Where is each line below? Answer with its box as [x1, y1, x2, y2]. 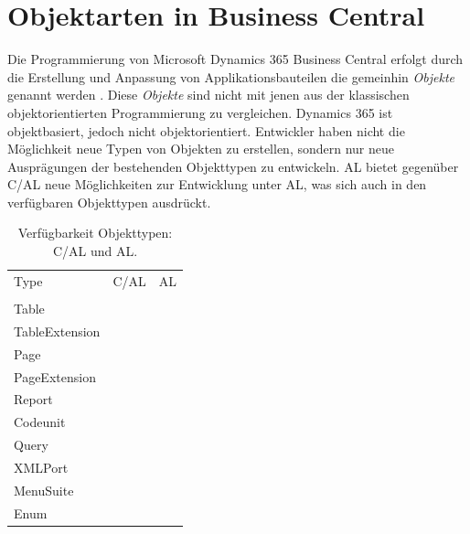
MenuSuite [14, 480, 74, 499]
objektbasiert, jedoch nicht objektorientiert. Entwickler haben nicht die [7, 121, 405, 140]
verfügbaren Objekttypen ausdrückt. [7, 192, 211, 211]
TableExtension [14, 321, 101, 340]
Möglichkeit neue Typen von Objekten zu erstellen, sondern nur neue [7, 139, 395, 158]
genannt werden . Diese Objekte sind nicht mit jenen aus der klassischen [7, 85, 410, 104]
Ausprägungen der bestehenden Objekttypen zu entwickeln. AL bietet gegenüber [7, 156, 459, 176]
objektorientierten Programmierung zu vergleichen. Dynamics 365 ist [7, 102, 393, 122]
